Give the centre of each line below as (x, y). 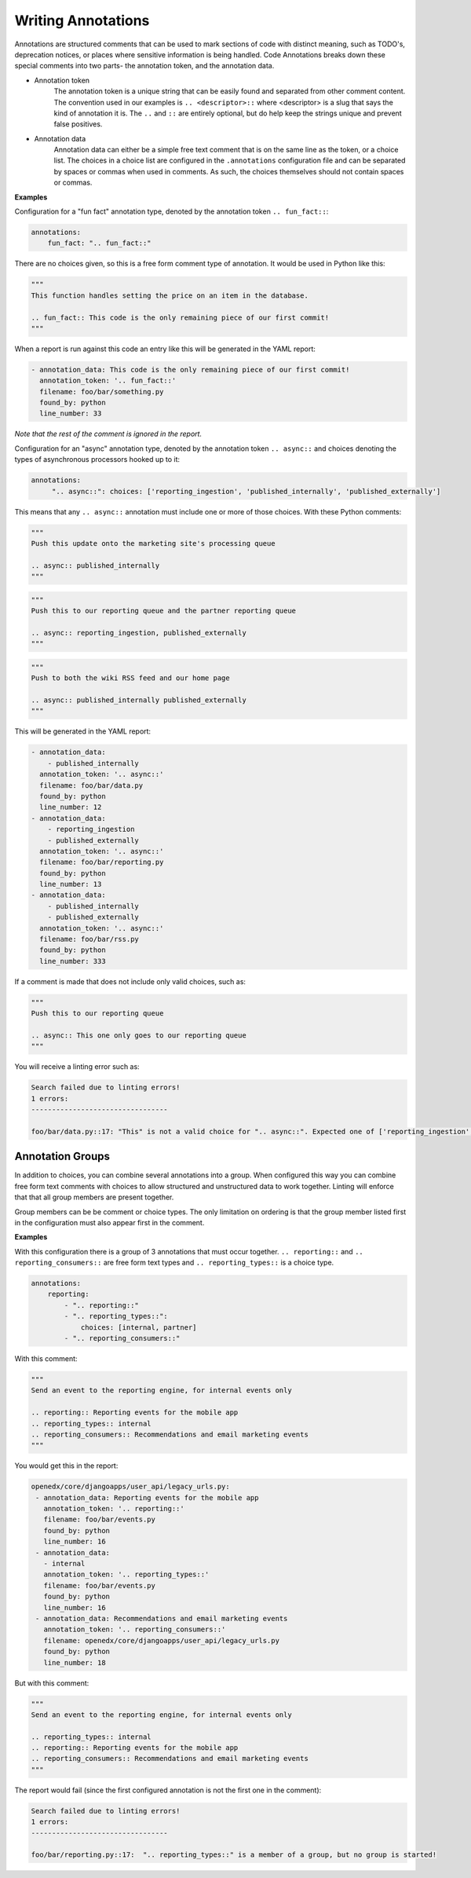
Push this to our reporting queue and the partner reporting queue (164, 611)
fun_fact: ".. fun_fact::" (100, 243)
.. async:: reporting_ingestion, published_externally (139, 633)
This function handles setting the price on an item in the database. (170, 295)
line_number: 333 (73, 961)
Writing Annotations (82, 20)
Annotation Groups (62, 1157)
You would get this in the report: (66, 1466)
